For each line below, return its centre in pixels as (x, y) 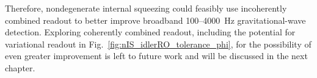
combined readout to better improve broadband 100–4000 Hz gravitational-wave (155, 20)
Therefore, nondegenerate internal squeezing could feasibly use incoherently (146, 8)
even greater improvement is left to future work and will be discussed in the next (156, 56)
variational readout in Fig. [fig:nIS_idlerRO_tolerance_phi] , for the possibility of (158, 44)
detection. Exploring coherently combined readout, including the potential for (150, 32)
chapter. (20, 67)
